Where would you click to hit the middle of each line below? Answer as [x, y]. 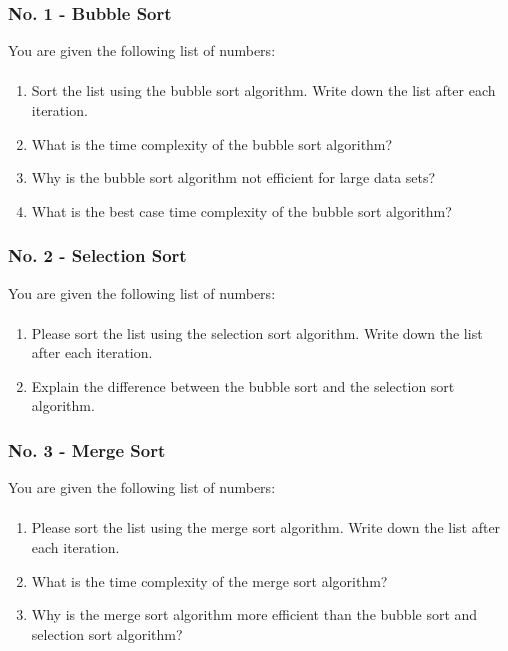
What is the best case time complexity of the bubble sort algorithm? [241, 210]
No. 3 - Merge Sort [87, 449]
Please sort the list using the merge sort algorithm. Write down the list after [266, 527]
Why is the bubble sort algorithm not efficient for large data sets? [233, 177]
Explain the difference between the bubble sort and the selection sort [243, 385]
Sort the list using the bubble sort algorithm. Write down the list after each [263, 90]
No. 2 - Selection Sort [97, 255]
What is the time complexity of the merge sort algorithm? [209, 580]
